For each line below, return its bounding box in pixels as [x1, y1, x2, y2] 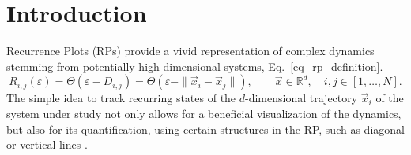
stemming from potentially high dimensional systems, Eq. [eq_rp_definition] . [6, 57, 383, 74]
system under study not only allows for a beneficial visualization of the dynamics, [6, 105, 402, 121]
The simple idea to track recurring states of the [6, 90, 236, 106]
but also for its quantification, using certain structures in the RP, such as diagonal [6, 120, 405, 137]
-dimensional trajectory [245, 90, 358, 106]
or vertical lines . [6, 136, 88, 153]
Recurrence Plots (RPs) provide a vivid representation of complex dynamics [6, 42, 375, 59]
